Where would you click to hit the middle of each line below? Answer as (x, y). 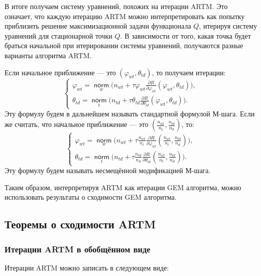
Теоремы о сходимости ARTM (80, 224)
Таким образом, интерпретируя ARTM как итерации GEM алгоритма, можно (123, 187)
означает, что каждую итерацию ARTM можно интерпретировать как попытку (125, 16)
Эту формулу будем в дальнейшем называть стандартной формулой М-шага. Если (130, 113)
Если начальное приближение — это (60, 72)
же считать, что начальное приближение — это (77, 124)
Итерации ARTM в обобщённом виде (78, 249)
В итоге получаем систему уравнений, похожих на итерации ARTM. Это (116, 6)
